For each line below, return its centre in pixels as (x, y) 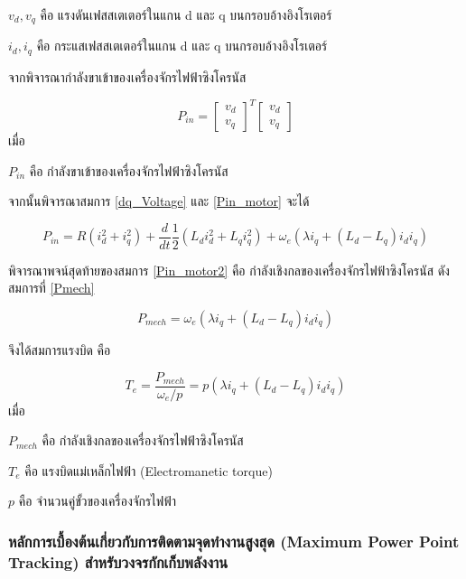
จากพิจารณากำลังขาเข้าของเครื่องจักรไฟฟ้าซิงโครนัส (127, 76)
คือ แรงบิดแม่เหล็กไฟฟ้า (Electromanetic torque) (149, 470)
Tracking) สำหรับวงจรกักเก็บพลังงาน (118, 561)
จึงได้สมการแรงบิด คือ (60, 350)
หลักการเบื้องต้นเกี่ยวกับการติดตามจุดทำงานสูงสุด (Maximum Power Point (234, 541)
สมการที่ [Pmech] (51, 288)
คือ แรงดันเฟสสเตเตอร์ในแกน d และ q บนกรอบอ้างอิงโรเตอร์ (186, 14)
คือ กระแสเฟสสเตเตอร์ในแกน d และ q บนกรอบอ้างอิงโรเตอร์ (182, 46)
